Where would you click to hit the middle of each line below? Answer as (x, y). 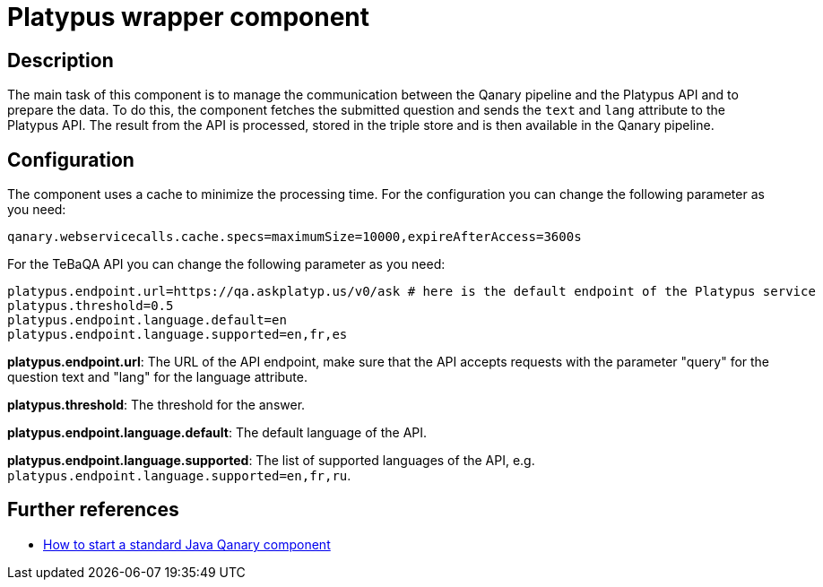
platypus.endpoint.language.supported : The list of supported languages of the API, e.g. (271, 461)
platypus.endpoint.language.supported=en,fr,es (178, 335)
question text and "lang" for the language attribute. (158, 377)
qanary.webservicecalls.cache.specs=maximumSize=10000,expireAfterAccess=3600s (295, 237)
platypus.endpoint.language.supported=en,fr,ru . (179, 476)
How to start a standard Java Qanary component (187, 544)
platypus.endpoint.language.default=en (147, 320)
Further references (93, 510)
